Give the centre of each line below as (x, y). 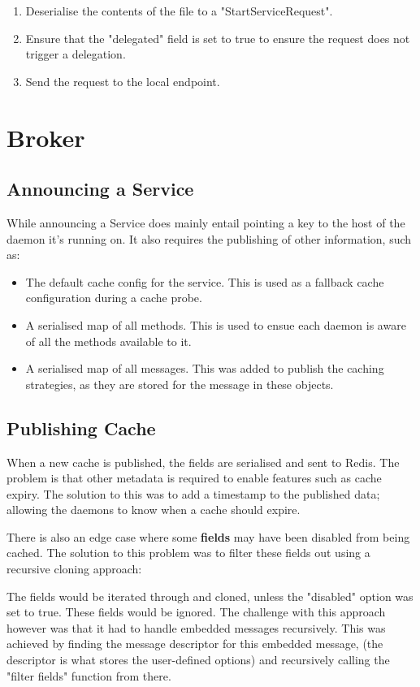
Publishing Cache (81, 428)
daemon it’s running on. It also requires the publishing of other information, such (209, 238)
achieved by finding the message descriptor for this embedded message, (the (195, 644)
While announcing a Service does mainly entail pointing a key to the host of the (206, 222)
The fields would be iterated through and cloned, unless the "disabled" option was (210, 596)
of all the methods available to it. (108, 341)
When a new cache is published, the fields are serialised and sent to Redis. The (203, 462)
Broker (46, 137)
